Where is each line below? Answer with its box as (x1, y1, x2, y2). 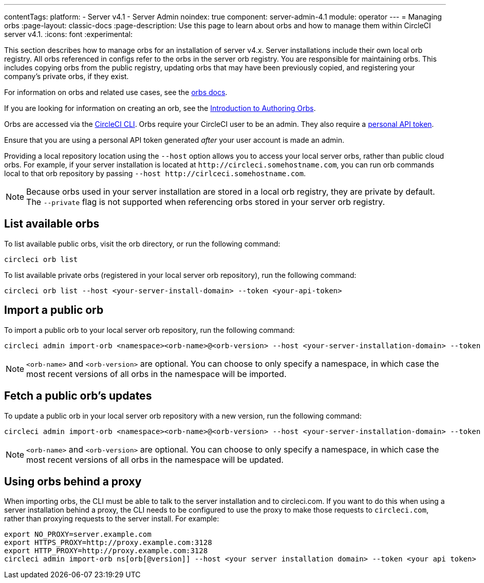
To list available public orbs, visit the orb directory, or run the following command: (4, 239, 281, 248)
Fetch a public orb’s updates (4, 389, 152, 403)
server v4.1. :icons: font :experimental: (4, 30, 133, 39)
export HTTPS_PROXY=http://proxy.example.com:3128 (4, 538, 212, 547)
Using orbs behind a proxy (4, 475, 142, 488)
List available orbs (4, 217, 100, 231)
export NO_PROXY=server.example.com (4, 530, 152, 539)
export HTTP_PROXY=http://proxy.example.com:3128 (4, 547, 208, 555)
